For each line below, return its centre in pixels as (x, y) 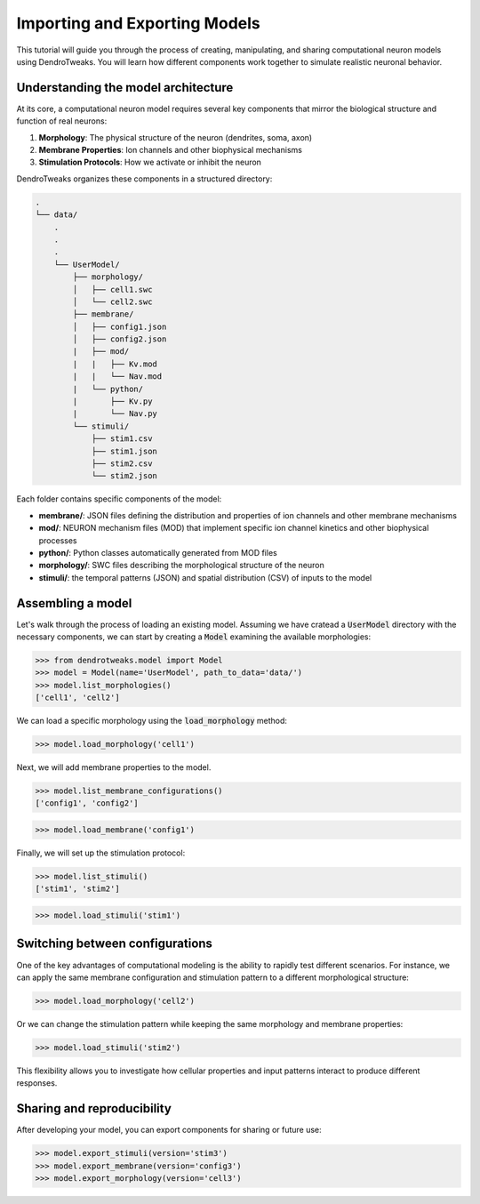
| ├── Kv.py (112, 401)
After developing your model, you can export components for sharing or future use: (169, 1130)
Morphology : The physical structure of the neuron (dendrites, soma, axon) (176, 137)
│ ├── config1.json (120, 326)
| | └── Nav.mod (117, 377)
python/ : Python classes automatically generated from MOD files (158, 552)
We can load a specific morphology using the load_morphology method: (152, 721)
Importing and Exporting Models (139, 23)
